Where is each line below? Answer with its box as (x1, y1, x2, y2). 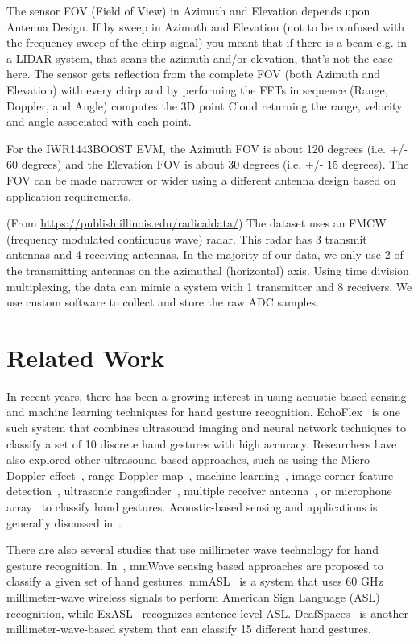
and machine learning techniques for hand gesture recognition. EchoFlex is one (6, 403, 400, 420)
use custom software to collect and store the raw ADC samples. (6, 294, 320, 311)
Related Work (6, 340, 165, 373)
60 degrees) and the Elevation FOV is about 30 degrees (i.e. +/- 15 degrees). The (6, 156, 409, 173)
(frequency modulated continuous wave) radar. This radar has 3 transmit (6, 230, 367, 247)
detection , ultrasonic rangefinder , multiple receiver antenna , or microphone (6, 482, 392, 499)
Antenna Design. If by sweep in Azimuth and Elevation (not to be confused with (6, 18, 405, 35)
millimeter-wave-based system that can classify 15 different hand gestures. (6, 620, 371, 637)
